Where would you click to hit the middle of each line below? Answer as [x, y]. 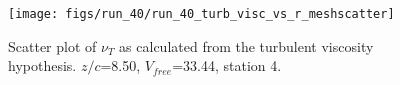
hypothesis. [42, 65]
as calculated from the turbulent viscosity [246, 45]
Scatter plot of [52, 45]
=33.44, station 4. [227, 65]
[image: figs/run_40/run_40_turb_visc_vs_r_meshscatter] [201, 14]
